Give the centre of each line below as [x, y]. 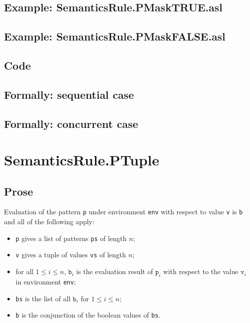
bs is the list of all [43, 298]
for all [25, 271]
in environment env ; [46, 281]
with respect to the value [201, 271]
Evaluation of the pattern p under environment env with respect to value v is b [123, 212]
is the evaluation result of [115, 271]
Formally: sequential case [69, 94]
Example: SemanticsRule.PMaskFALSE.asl [115, 36]
